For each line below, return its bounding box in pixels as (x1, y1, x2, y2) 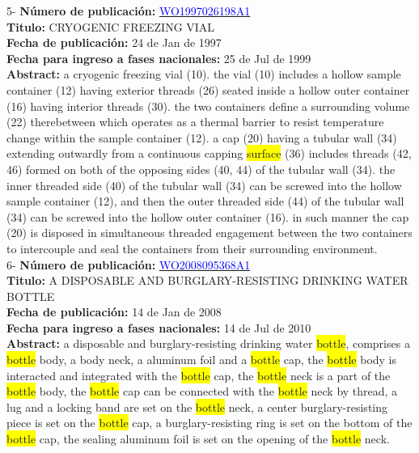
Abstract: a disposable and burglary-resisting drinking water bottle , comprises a (6, 335, 410, 352)
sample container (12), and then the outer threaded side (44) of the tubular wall (6, 193, 404, 210)
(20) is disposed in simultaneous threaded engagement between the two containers (6, 224, 413, 241)
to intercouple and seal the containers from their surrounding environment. (6, 239, 378, 256)
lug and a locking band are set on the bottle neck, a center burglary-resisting (6, 398, 388, 415)
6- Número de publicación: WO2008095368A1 (6, 256, 251, 273)
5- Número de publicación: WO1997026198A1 (6, 2, 251, 19)
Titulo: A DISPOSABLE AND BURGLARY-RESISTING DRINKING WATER (6, 272, 408, 289)
